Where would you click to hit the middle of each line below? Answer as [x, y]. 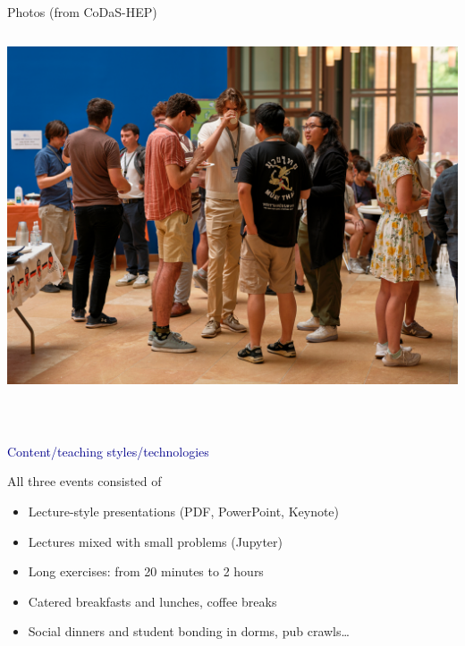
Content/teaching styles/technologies [108, 451]
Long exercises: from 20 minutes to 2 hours [146, 571]
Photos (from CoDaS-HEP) [82, 12]
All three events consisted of [85, 481]
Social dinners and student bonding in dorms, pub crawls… [189, 631]
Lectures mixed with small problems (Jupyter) [156, 541]
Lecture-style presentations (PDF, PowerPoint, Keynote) [184, 511]
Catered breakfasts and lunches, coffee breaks [152, 601]
